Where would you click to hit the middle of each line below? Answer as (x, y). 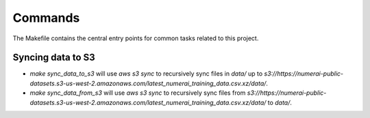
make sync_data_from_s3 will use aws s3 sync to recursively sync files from (138, 93)
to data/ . (280, 102)
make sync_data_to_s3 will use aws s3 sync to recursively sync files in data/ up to (146, 74)
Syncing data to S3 (54, 58)
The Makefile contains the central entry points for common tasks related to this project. (136, 38)
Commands (46, 18)
